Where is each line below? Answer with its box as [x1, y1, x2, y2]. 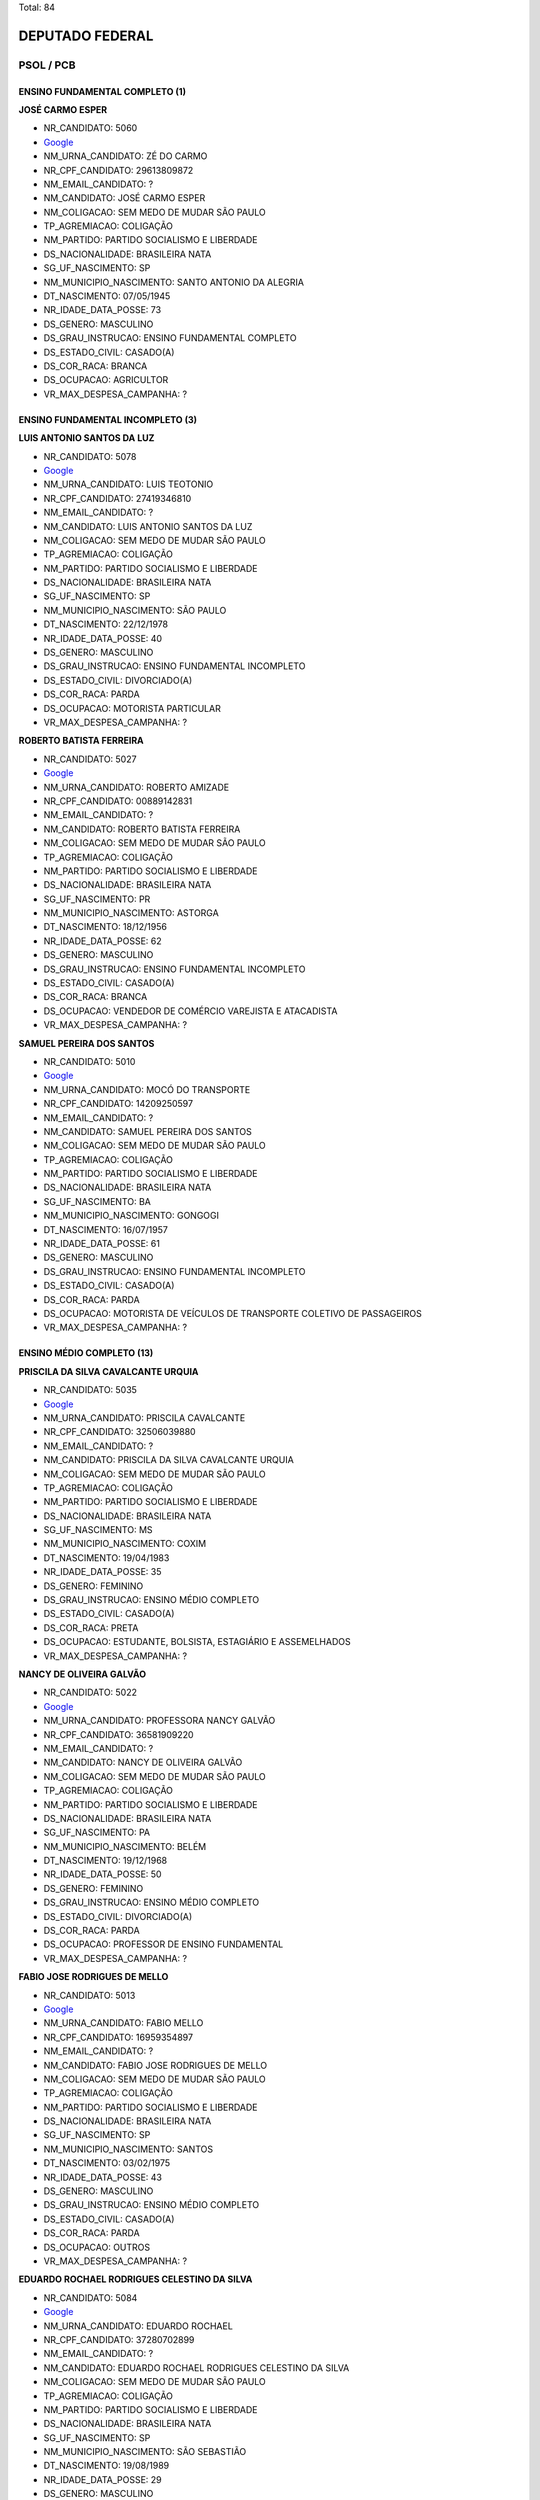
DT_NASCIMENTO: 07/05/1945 [43, 290, 171, 302]
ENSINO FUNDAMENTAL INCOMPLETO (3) [18, 413, 198, 425]
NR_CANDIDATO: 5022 [43, 1686, 138, 1699]
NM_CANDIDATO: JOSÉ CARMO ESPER [43, 192, 206, 204]
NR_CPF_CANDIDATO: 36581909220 [43, 1728, 194, 1740]
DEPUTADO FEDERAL [18, 27, 154, 44]
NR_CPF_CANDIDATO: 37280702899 [43, 2333, 195, 2345]
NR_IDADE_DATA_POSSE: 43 [43, 2171, 162, 2183]
